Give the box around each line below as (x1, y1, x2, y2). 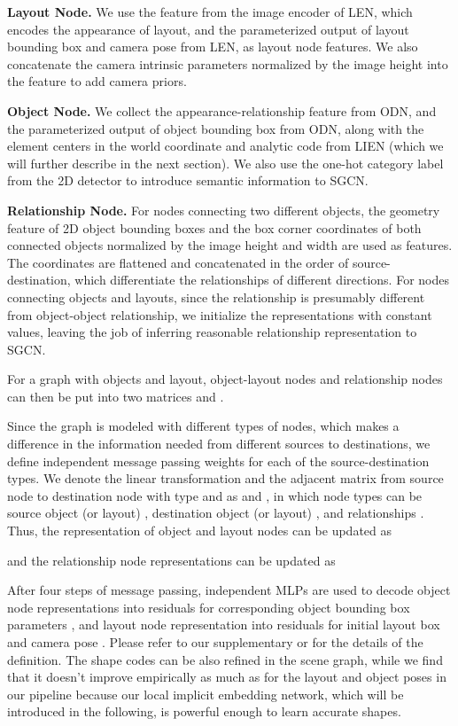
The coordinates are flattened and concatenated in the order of (7, 253, 349, 271)
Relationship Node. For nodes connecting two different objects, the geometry (7, 200, 440, 219)
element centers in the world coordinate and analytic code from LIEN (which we (7, 137, 444, 155)
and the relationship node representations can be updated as (7, 550, 336, 569)
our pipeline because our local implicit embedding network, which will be (7, 684, 404, 703)
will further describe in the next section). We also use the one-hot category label (7, 153, 444, 172)
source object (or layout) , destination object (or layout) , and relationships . (7, 504, 424, 522)
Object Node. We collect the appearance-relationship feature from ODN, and (7, 101, 437, 120)
